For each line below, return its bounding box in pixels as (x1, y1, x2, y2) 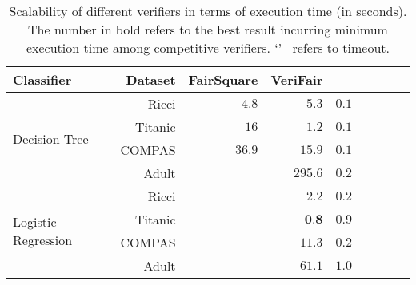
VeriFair (270, 70, 323, 89)
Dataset (126, 70, 176, 89)
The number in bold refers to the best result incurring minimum (28, 20, 388, 38)
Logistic (13, 212, 57, 231)
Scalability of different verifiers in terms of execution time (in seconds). (9, 2, 407, 20)
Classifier (13, 70, 72, 89)
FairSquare (188, 70, 258, 89)
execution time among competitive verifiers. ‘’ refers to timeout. (26, 38, 390, 57)
